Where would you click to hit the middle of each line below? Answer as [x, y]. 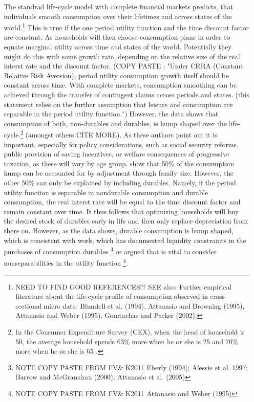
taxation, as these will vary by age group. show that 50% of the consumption [119, 163]
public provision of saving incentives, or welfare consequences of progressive [117, 154]
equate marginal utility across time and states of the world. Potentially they [118, 47]
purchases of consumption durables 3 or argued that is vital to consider [110, 251]
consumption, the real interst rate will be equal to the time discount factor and [122, 202]
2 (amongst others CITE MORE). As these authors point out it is [119, 134]
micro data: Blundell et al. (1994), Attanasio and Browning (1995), [144, 305]
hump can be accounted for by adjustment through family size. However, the [119, 173]
